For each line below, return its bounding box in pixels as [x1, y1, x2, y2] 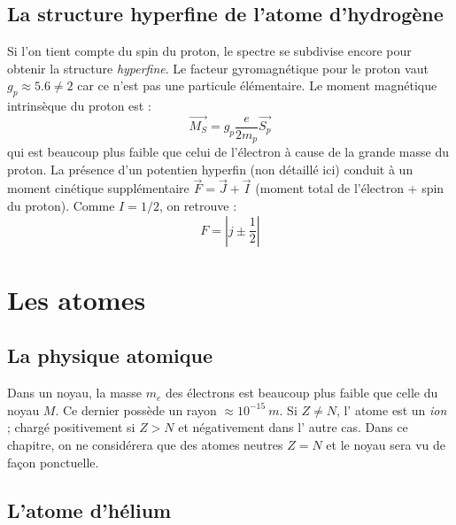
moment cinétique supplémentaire [7, 179, 189, 197]
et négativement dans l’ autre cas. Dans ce [178, 418, 408, 436]
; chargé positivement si [7, 418, 135, 436]
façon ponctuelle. [7, 452, 99, 471]
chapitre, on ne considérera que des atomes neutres [7, 436, 283, 453]
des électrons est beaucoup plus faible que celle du [166, 383, 438, 402]
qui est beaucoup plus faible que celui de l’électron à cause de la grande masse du [7, 143, 449, 161]
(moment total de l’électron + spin [255, 179, 444, 197]
